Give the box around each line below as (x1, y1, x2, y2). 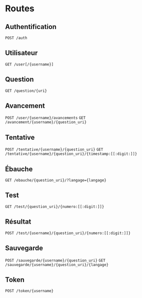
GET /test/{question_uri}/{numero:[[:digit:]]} (5, 204, 105, 209)
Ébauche (5, 165, 33, 173)
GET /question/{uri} (5, 88, 48, 93)
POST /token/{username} (5, 289, 54, 294)
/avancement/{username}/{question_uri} (5, 120, 87, 125)
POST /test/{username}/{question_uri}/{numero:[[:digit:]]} (5, 231, 131, 236)
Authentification (5, 23, 57, 31)
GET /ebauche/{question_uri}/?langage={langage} (5, 178, 107, 183)
